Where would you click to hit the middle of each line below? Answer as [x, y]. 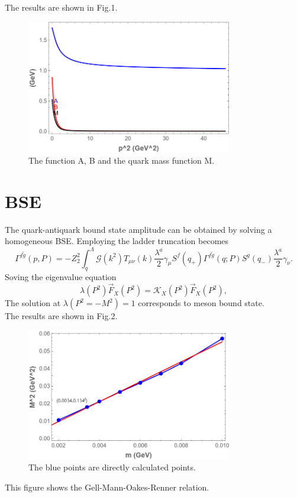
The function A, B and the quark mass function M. [122, 160]
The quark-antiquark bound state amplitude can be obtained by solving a [138, 229]
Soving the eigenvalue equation [61, 277]
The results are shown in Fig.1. [61, 7]
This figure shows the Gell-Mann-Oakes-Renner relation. [107, 487]
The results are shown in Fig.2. [61, 316]
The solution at [33, 303]
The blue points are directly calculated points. [112, 467]
